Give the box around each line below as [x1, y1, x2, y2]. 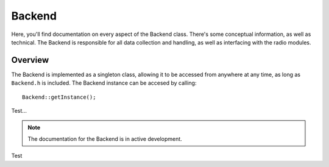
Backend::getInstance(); [22, 93, 96, 101]
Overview [11, 55, 49, 65]
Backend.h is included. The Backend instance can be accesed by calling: [11, 79, 197, 87]
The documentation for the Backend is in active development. [27, 135, 182, 143]
